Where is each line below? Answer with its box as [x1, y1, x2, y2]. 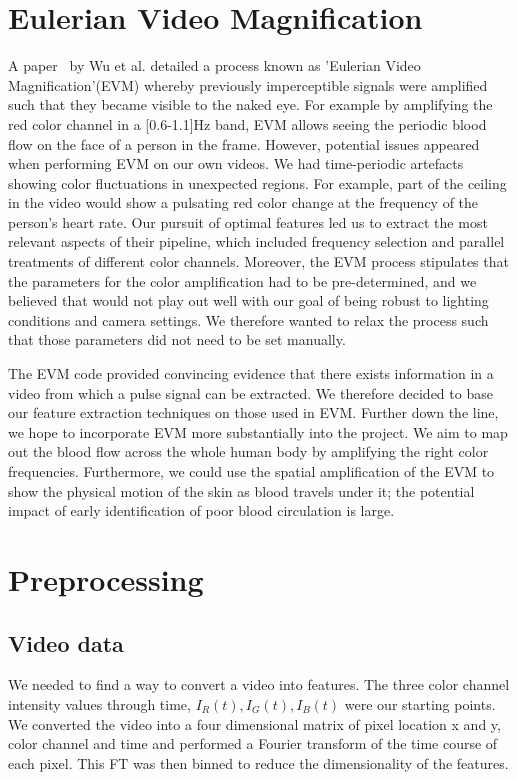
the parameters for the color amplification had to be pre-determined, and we [8, 270, 477, 291]
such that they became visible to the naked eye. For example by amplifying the [8, 94, 493, 115]
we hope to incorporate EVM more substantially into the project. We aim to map [8, 421, 508, 442]
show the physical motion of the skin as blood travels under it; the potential [8, 480, 475, 501]
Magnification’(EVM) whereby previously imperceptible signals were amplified [8, 74, 488, 95]
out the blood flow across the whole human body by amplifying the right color [8, 441, 489, 462]
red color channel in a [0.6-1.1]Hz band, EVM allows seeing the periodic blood [8, 113, 487, 134]
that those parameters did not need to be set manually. [8, 329, 346, 350]
